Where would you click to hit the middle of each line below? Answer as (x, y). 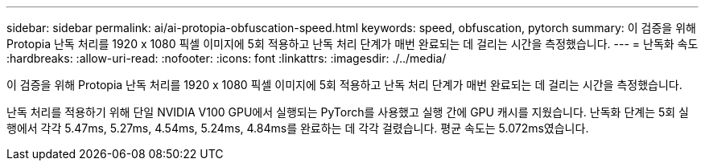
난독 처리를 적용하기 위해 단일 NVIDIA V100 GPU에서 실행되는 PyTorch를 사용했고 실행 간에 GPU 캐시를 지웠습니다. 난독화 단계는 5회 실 (348, 112)
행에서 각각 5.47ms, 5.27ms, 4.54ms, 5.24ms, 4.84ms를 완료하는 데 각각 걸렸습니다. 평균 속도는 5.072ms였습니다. (298, 128)
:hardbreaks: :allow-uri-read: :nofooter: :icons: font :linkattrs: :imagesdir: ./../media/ (227, 58)
